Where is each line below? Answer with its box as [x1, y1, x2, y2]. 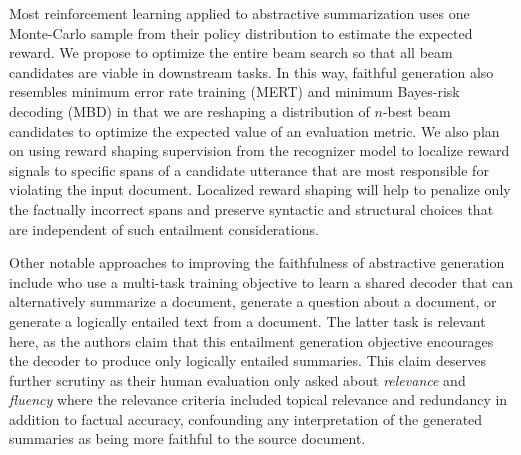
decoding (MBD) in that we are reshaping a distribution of [9, 100, 370, 121]
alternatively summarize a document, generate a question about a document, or [9, 291, 497, 312]
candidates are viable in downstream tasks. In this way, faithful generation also [9, 61, 494, 82]
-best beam [382, 100, 451, 121]
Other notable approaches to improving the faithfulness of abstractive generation [9, 252, 505, 273]
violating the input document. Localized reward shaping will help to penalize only [9, 179, 511, 200]
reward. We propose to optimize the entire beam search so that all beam [9, 42, 453, 63]
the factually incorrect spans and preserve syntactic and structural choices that [9, 198, 494, 219]
